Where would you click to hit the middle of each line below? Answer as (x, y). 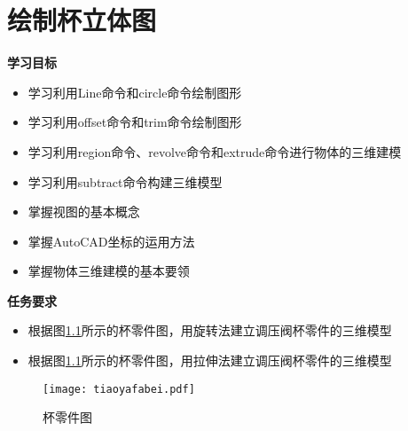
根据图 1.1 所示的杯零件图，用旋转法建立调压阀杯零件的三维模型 (210, 330)
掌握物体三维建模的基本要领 (109, 271)
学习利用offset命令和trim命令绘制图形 (135, 122)
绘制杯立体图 (82, 20)
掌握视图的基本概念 (84, 212)
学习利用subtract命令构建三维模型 (125, 181)
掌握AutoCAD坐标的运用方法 (111, 241)
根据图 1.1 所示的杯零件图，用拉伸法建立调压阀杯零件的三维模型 (210, 360)
